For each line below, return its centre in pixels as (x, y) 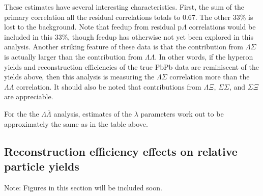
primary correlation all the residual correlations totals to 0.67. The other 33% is (129, 17)
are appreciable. (29, 96)
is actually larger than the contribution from (74, 56)
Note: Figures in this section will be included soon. (83, 187)
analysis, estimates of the (93, 113)
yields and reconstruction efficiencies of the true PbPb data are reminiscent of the (131, 66)
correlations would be (222, 27)
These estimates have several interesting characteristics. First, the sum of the (124, 7)
